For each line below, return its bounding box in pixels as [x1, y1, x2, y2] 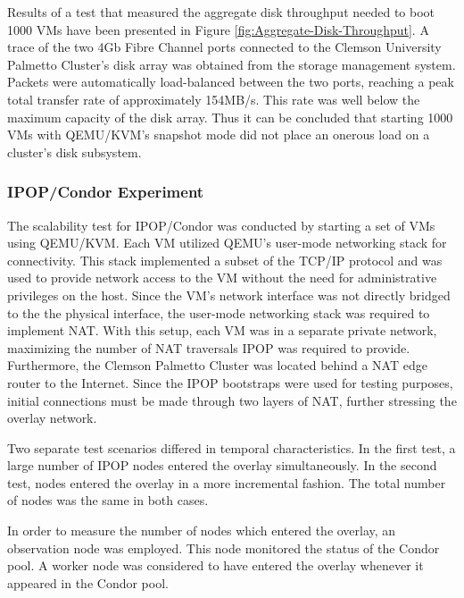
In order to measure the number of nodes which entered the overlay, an [7, 521, 396, 540]
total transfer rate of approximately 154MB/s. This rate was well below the [7, 89, 420, 108]
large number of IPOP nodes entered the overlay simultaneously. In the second [7, 456, 437, 475]
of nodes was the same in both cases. [7, 491, 209, 510]
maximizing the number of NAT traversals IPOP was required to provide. [7, 338, 410, 357]
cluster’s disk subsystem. [7, 142, 142, 161]
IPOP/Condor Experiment [7, 181, 204, 203]
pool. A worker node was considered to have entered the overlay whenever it [7, 556, 424, 575]
